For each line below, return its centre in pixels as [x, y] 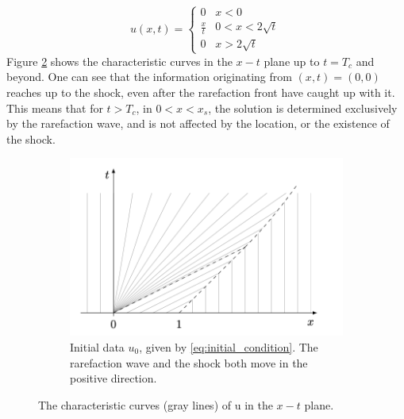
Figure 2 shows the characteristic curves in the [119, 61]
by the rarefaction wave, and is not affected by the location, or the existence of [198, 123]
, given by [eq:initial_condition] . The [229, 347]
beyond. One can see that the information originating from [149, 77]
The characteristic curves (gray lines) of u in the [156, 404]
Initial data [97, 347]
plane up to [292, 61]
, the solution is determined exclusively [303, 108]
